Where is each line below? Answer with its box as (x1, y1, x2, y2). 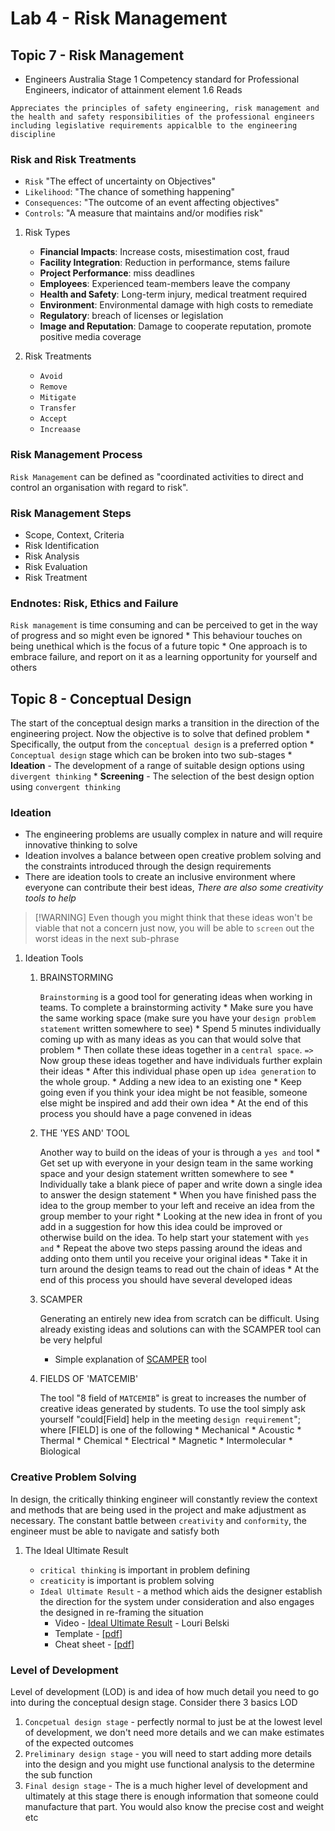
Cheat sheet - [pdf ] (54, 1638, 135, 1650)
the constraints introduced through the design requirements (24, 860, 272, 872)
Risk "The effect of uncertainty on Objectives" (24, 175, 217, 187)
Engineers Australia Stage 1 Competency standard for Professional (24, 73, 300, 85)
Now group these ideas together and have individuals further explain (39, 1055, 323, 1067)
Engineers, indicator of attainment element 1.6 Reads (24, 84, 243, 96)
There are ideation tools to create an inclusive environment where (24, 871, 296, 883)
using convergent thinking (10, 781, 121, 792)
